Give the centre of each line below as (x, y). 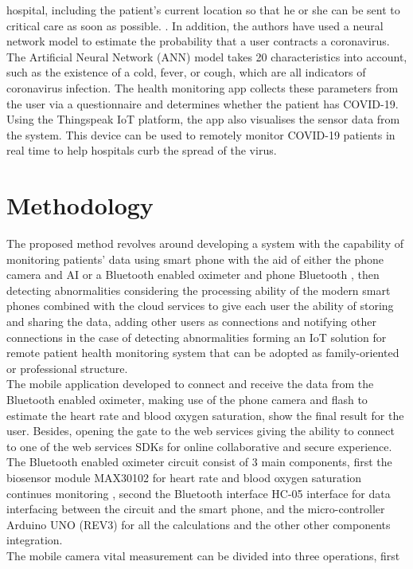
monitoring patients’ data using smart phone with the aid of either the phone (195, 259)
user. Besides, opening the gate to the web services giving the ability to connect (201, 431)
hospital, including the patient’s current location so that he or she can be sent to (203, 10)
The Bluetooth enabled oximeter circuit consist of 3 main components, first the (199, 462)
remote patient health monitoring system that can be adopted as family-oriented (203, 353)
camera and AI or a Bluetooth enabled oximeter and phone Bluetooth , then (193, 275)
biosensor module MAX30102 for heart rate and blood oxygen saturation (184, 477)
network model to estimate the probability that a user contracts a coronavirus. (198, 41)
